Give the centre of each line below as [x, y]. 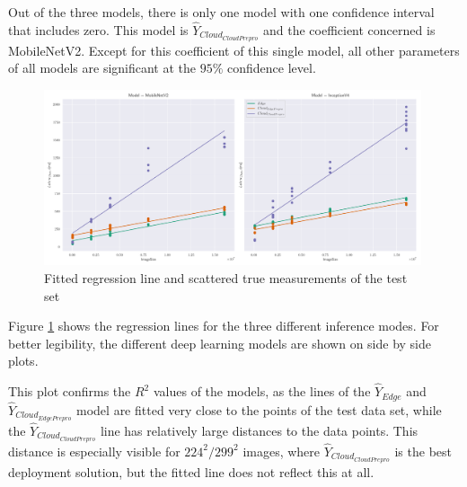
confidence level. [272, 68]
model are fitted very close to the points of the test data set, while [259, 409]
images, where [282, 451]
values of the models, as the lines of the [262, 391]
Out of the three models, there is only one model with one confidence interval [221, 12]
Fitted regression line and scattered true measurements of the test [226, 277]
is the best [423, 451]
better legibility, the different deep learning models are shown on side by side [220, 343]
